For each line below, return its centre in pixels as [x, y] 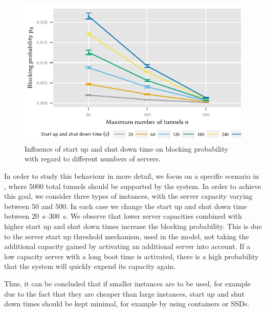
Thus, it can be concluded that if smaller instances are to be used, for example [127, 284]
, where [16, 186]
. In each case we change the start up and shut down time [157, 206]
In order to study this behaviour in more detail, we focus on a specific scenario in [131, 176]
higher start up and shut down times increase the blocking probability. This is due [133, 226]
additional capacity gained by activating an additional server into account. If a [127, 246]
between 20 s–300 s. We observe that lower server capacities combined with [123, 216]
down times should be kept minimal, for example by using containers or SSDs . [127, 304]
